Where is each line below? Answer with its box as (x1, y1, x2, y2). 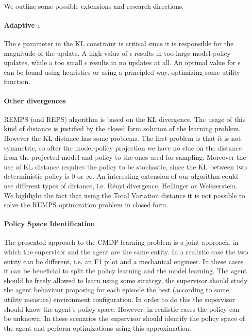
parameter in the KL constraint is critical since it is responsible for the (23, 38, 234, 48)
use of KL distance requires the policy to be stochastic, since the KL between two (4, 161, 247, 171)
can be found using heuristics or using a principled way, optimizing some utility (4, 67, 240, 77)
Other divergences (4, 95, 66, 105)
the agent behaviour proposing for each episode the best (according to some (4, 285, 229, 295)
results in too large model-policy (134, 48, 231, 58)
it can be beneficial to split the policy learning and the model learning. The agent (4, 266, 247, 276)
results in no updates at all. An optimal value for (89, 57, 235, 67)
